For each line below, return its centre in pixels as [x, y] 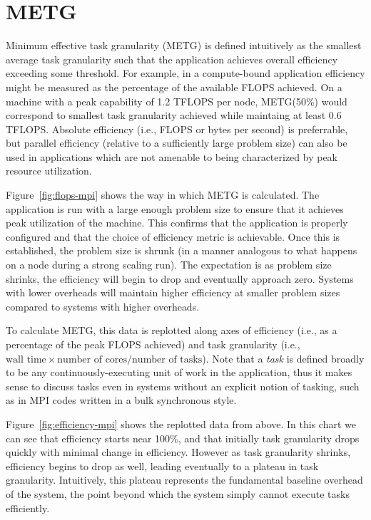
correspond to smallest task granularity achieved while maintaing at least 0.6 [174, 115]
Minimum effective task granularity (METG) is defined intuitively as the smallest [184, 45]
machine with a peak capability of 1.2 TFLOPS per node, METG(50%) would [177, 101]
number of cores [92, 359]
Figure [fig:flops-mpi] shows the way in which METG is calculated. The [163, 195]
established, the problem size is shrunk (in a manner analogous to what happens [182, 250]
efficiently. [28, 508]
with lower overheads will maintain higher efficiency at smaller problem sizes [173, 292]
